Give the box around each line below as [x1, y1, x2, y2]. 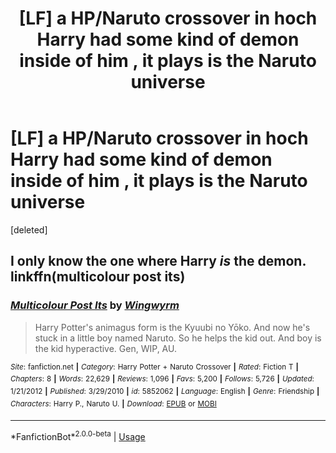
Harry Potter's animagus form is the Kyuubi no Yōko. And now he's [34, 321, 311, 333]
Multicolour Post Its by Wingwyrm [10, 298, 180, 312]
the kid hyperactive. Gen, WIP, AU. [34, 342, 177, 354]
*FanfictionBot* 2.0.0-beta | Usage [10, 429, 146, 442]
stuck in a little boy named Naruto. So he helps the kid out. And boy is [34, 332, 322, 344]
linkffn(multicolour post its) [10, 268, 186, 286]
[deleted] [10, 223, 48, 236]
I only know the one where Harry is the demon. [10, 253, 307, 270]
